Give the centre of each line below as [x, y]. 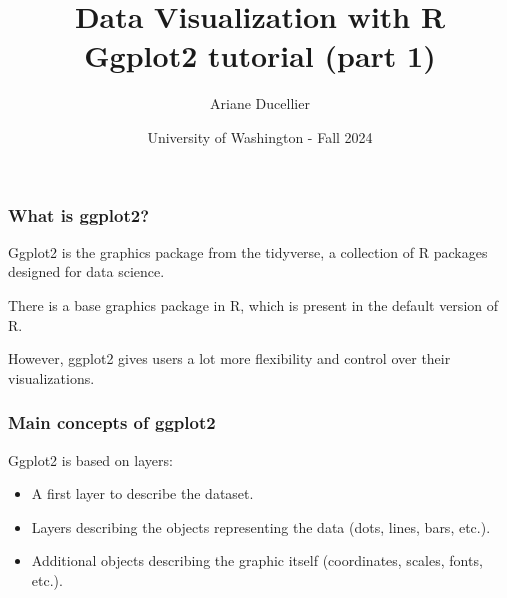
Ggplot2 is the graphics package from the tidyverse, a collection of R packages [248, 251]
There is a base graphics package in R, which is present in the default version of [253, 304]
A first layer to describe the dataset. [142, 493]
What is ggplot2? [79, 214]
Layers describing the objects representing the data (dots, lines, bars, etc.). [261, 526]
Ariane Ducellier [260, 103]
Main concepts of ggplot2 [112, 422]
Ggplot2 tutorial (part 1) [260, 55]
